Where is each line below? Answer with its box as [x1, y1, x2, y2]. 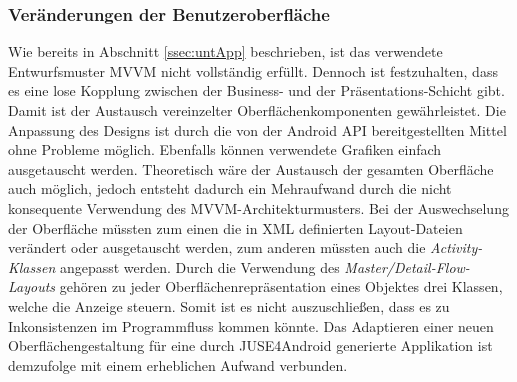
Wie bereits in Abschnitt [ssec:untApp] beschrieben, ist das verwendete [8, 41, 443, 62]
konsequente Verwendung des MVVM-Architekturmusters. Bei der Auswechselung [8, 197, 509, 218]
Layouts [8, 276, 56, 297]
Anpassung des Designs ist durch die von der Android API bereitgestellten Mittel [8, 119, 507, 140]
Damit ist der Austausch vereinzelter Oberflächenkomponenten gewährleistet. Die [8, 100, 506, 120]
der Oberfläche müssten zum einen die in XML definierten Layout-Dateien [8, 217, 463, 238]
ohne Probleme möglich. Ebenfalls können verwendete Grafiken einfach [8, 139, 442, 160]
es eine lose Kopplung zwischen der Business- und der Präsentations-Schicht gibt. [8, 80, 505, 101]
